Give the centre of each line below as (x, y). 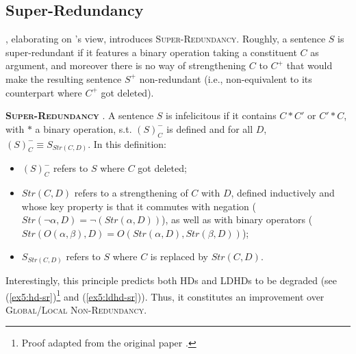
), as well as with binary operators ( (237, 219)
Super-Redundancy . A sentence (80, 115)
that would (309, 65)
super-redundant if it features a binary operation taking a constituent (151, 52)
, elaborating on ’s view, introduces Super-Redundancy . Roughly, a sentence (166, 39)
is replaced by (179, 256)
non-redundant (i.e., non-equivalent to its (226, 78)
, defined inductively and (283, 193)
